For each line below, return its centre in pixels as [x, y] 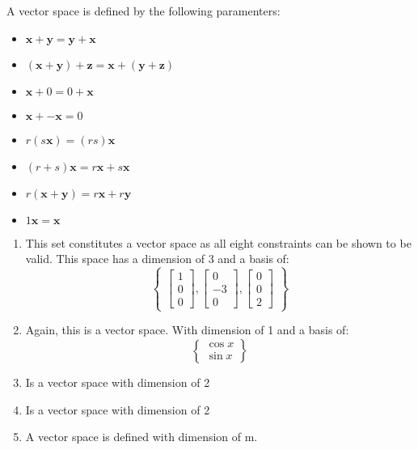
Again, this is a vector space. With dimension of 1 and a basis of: [187, 330]
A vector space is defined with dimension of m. [141, 437]
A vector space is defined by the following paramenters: [144, 11]
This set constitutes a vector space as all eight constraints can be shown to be [218, 242]
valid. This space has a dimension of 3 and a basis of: [157, 259]
